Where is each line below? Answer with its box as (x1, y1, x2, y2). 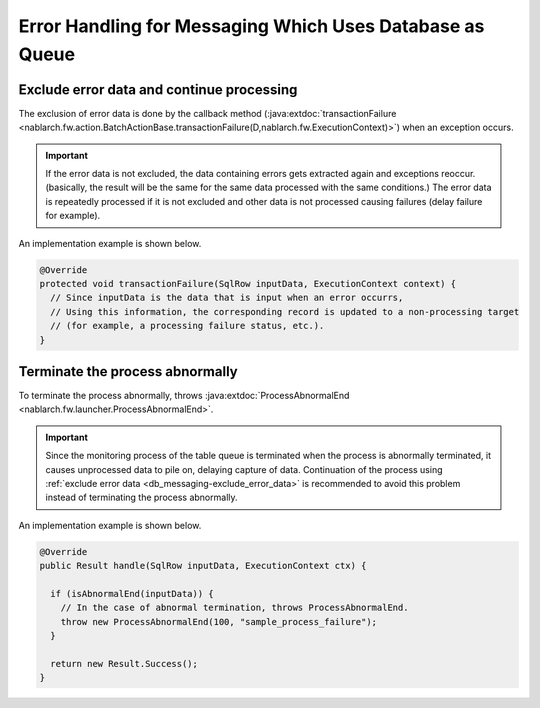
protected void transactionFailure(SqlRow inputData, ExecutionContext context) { (39, 278, 457, 289)
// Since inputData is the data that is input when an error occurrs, (50, 292, 404, 304)
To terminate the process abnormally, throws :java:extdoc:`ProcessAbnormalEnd (18, 390, 350, 402)
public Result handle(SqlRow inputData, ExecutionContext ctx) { (39, 560, 367, 572)
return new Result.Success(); (50, 658, 199, 669)
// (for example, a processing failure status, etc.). (50, 320, 325, 332)
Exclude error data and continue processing (18, 81, 298, 98)
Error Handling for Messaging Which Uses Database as (18, 15, 485, 37)
